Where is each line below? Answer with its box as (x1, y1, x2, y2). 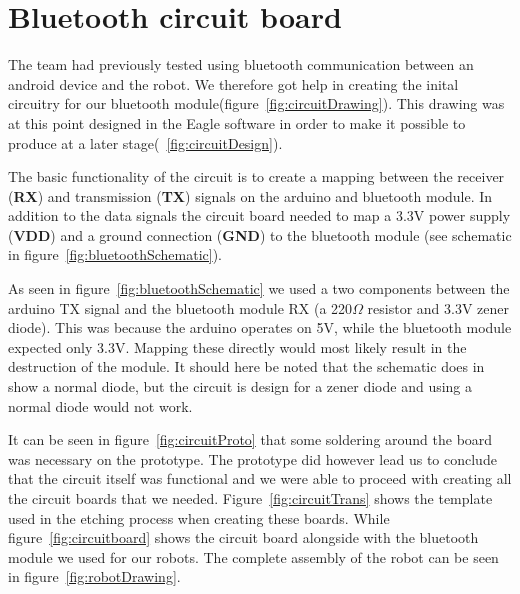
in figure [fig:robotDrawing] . (8, 566, 181, 587)
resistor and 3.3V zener (367, 297, 510, 318)
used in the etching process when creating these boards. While (8, 507, 390, 528)
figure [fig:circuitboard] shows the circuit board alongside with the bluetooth (8, 527, 479, 548)
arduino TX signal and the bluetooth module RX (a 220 (8, 297, 353, 318)
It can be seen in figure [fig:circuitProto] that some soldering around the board (8, 429, 493, 450)
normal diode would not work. (8, 395, 193, 416)
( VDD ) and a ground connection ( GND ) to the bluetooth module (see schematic (8, 224, 512, 245)
